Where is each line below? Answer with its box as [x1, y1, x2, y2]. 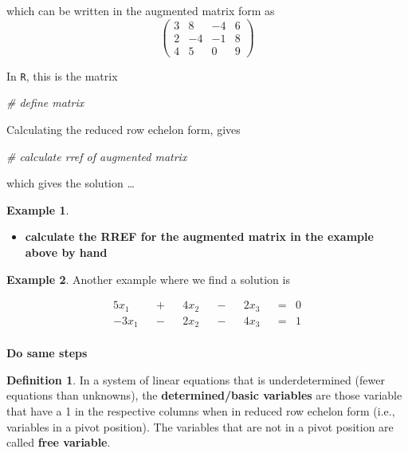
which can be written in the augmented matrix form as [6, 2, 275, 18]
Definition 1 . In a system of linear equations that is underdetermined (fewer [6, 371, 385, 388]
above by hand [25, 243, 108, 260]
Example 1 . [6, 201, 69, 218]
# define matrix [6, 94, 84, 111]
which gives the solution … [6, 175, 135, 191]
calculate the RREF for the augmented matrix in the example [25, 228, 374, 245]
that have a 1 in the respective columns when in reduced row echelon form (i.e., [6, 402, 395, 419]
